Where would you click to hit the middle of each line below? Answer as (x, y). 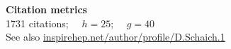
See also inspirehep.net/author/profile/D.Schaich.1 (115, 37)
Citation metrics (46, 9)
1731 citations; (37, 23)
